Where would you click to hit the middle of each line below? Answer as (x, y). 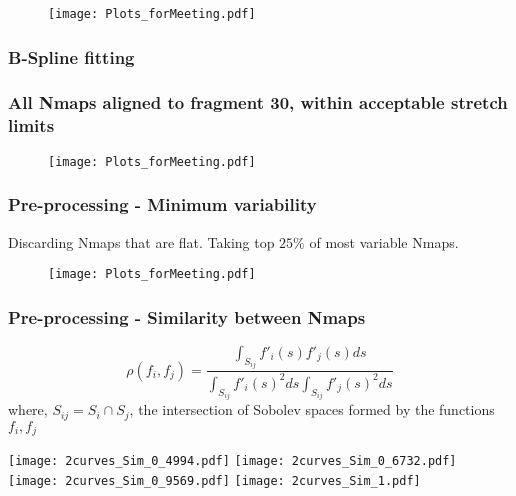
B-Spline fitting (71, 56)
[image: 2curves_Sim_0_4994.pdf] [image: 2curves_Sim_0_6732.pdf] (232, 461)
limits (31, 125)
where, (28, 409)
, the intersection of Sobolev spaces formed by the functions (312, 409)
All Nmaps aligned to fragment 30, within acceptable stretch (258, 102)
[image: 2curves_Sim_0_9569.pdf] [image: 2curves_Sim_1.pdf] (214, 480)
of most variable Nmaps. (384, 241)
